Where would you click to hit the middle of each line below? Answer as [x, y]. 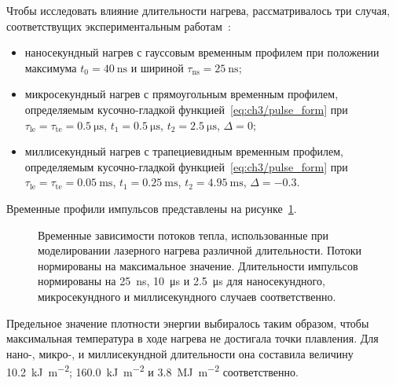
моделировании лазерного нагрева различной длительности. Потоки [200, 250]
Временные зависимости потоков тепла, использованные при [183, 235]
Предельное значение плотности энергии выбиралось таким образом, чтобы [188, 323]
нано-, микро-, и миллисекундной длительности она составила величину [180, 353]
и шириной [157, 67]
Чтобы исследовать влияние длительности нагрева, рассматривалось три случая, [198, 10]
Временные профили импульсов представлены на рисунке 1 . [152, 208]
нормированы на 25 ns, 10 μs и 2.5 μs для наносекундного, [181, 281]
